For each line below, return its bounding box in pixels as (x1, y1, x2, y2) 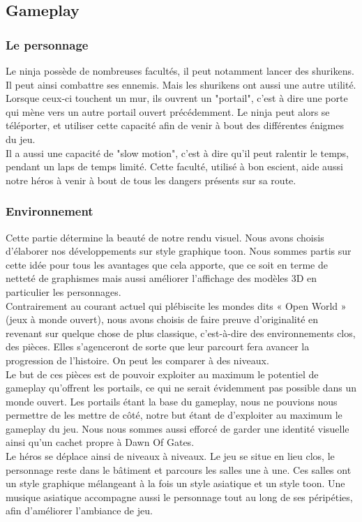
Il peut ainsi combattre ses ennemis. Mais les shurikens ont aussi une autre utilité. (6, 77, 356, 91)
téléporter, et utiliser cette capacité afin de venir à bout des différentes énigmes (6, 118, 345, 133)
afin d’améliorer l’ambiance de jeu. (6, 503, 153, 518)
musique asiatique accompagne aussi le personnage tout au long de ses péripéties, (6, 489, 353, 504)
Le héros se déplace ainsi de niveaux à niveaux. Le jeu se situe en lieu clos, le (6, 449, 335, 463)
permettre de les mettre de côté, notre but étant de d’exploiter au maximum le (6, 408, 342, 422)
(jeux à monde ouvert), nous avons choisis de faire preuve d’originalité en (6, 312, 319, 327)
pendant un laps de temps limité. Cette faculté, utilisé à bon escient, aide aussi (6, 159, 343, 174)
